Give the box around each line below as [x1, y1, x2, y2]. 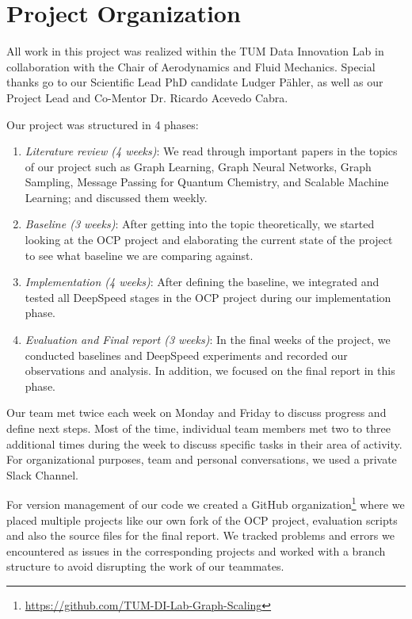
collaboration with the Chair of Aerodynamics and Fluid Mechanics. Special [6, 58, 376, 75]
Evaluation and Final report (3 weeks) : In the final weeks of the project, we [25, 331, 391, 348]
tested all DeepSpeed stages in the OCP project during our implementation [25, 288, 391, 305]
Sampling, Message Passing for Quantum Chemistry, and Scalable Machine [25, 174, 389, 190]
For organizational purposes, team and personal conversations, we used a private [6, 451, 397, 468]
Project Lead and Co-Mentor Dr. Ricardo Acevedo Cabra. [6, 89, 288, 105]
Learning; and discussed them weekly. [25, 189, 208, 205]
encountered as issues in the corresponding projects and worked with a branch [6, 542, 386, 559]
